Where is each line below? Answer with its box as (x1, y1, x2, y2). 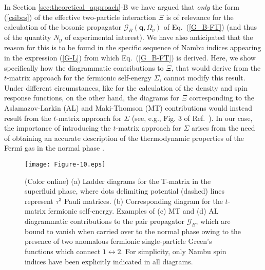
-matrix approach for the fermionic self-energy (7, 72, 152, 83)
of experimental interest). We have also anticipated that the (65, 31, 253, 42)
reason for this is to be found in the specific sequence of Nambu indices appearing (4, 42, 261, 53)
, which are (196, 216, 231, 226)
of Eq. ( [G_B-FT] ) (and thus (163, 22, 257, 32)
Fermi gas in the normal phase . (4, 142, 104, 153)
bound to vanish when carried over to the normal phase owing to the (25, 225, 241, 236)
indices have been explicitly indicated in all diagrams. (25, 256, 193, 266)
